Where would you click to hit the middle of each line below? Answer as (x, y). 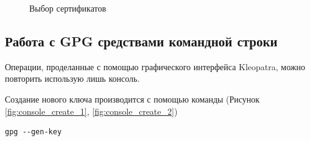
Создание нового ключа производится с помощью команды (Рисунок (132, 99)
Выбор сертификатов (68, 8)
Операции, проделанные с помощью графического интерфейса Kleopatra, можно (155, 66)
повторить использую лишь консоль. (72, 78)
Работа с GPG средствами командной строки (141, 41)
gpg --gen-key (33, 132)
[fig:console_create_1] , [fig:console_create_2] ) (91, 111)
